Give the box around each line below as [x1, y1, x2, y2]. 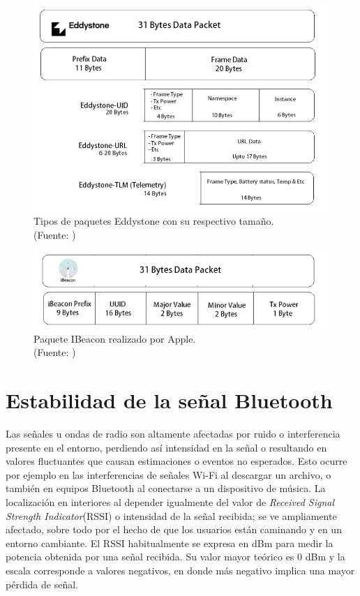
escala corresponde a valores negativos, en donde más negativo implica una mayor [6, 563, 355, 578]
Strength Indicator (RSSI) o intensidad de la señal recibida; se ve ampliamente [6, 508, 337, 523]
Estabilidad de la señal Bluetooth [6, 386, 333, 415]
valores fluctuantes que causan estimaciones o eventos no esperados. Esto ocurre [6, 454, 347, 468]
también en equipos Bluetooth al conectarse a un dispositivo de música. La [6, 481, 326, 496]
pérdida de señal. [6, 576, 78, 591]
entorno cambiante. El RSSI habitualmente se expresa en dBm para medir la [6, 535, 333, 550]
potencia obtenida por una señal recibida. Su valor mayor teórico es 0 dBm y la [6, 549, 345, 564]
